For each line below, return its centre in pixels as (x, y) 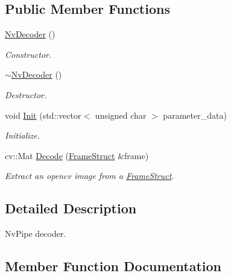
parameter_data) (195, 115)
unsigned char (121, 115)
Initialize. (23, 135)
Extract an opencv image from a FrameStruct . (90, 176)
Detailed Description (71, 208)
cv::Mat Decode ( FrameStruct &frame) (77, 155)
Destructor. (26, 94)
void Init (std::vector (43, 115)
